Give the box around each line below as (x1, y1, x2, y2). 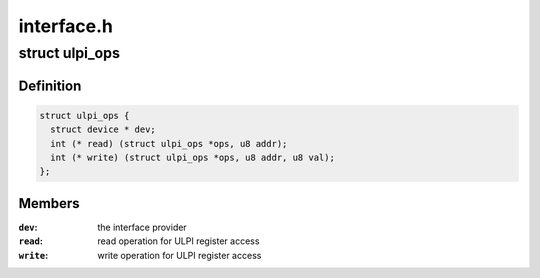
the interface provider (97, 221, 187, 233)
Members (18, 195, 80, 212)
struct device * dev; (50, 124, 157, 135)
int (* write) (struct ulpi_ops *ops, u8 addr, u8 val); (50, 151, 335, 163)
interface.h (18, 15, 114, 37)
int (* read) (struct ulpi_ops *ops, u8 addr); (50, 138, 288, 149)
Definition (18, 77, 82, 94)
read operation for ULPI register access (97, 235, 260, 247)
